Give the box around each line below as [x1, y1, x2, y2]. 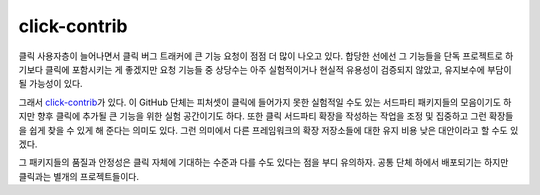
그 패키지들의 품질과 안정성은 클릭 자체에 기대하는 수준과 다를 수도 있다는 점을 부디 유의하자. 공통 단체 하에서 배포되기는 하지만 [18, 156, 509, 169]
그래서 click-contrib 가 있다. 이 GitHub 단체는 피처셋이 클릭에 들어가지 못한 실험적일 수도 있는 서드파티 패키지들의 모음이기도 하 [18, 96, 512, 108]
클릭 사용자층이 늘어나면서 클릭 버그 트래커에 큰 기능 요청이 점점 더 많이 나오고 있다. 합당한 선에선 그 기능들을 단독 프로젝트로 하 [18, 50, 514, 62]
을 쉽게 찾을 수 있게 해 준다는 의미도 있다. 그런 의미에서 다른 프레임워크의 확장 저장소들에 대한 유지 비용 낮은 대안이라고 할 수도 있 [18, 124, 519, 136]
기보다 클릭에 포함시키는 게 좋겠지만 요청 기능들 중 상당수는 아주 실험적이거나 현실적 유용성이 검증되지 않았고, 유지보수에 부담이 [18, 63, 512, 75]
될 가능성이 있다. [18, 78, 84, 90]
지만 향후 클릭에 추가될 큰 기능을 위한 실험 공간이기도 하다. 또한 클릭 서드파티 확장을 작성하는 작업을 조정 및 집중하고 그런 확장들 [18, 110, 514, 122]
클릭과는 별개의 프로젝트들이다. [18, 170, 140, 182]
